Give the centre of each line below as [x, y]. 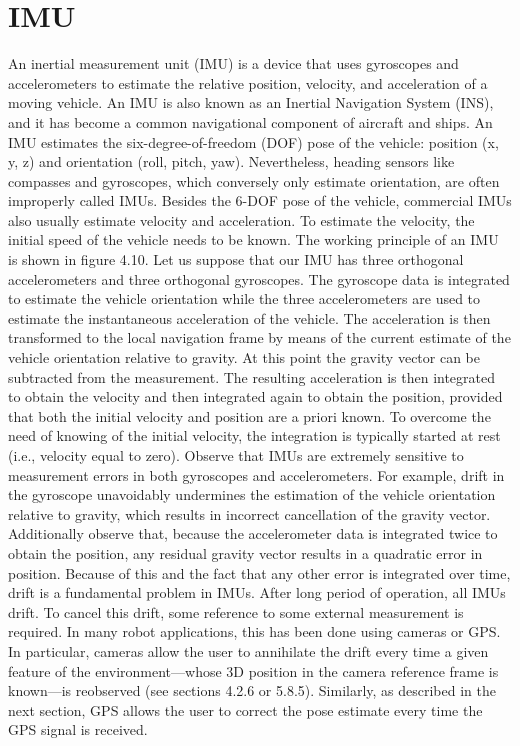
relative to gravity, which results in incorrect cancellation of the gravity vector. [249, 513]
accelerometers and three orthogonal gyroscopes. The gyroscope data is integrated [259, 278]
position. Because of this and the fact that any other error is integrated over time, [259, 572]
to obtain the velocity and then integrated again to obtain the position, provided [255, 396]
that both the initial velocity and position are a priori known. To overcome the [249, 415]
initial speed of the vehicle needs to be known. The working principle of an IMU [253, 239]
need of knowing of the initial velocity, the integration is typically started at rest [254, 435]
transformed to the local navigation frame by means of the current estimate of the [259, 337]
